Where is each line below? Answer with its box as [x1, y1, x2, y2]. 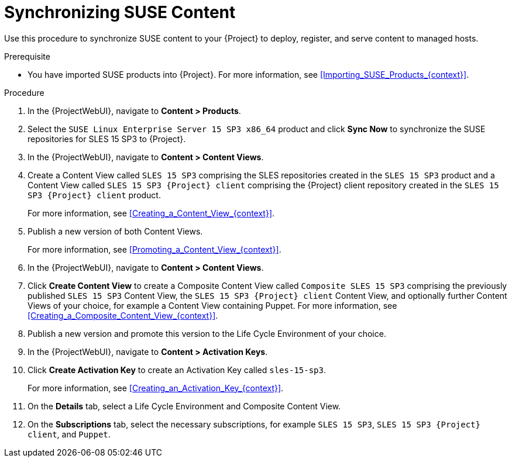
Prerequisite [4, 51, 50, 61]
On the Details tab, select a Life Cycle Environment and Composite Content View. [28, 401, 341, 411]
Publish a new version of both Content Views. [28, 226, 203, 236]
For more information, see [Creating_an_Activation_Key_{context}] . [28, 382, 284, 393]
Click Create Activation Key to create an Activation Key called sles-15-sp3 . [28, 364, 327, 375]
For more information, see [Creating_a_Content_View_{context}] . [28, 208, 275, 218]
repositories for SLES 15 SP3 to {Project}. [28, 133, 186, 144]
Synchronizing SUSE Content [4, 2, 236, 22]
